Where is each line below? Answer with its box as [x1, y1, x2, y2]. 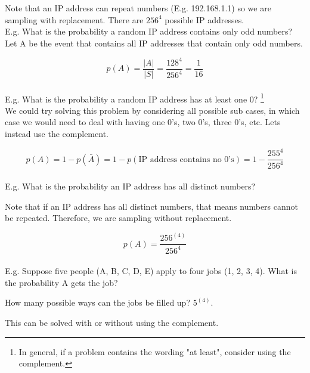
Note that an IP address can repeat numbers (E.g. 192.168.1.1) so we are [5, 2, 271, 14]
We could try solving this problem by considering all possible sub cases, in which [5, 104, 300, 116]
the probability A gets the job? [5, 276, 118, 288]
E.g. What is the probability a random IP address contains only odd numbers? [5, 25, 293, 38]
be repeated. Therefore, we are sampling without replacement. [5, 212, 232, 224]
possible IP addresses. [165, 13, 244, 26]
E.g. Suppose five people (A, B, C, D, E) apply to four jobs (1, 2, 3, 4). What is [5, 265, 297, 277]
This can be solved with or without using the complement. [5, 316, 219, 329]
